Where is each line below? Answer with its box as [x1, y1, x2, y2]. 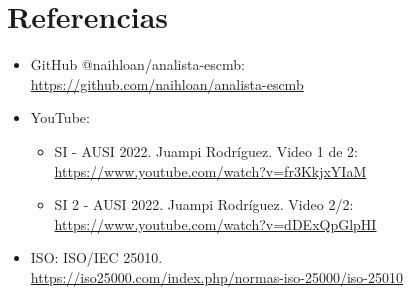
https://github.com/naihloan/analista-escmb [30, 73, 304, 94]
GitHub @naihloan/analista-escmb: [30, 54, 245, 75]
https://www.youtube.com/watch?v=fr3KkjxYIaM [54, 160, 367, 181]
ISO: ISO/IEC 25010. [30, 247, 163, 268]
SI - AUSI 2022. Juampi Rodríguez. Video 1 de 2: [54, 140, 358, 161]
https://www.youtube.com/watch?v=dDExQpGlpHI [54, 213, 377, 234]
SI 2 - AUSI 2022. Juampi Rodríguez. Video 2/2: [54, 194, 354, 215]
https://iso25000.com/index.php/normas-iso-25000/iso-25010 [30, 266, 404, 287]
